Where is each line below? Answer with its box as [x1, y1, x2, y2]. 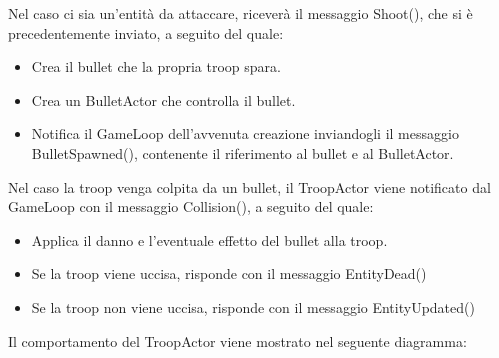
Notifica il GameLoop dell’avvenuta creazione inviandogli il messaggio [31, 123, 459, 144]
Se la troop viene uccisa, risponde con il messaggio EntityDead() [31, 263, 427, 284]
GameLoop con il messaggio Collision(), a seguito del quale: [8, 196, 374, 217]
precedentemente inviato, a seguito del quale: [8, 22, 284, 43]
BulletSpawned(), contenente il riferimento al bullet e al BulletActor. [31, 142, 454, 163]
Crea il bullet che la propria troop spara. [31, 56, 281, 77]
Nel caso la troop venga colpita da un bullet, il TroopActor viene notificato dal [8, 176, 491, 197]
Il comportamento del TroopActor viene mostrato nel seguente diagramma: [8, 330, 467, 351]
